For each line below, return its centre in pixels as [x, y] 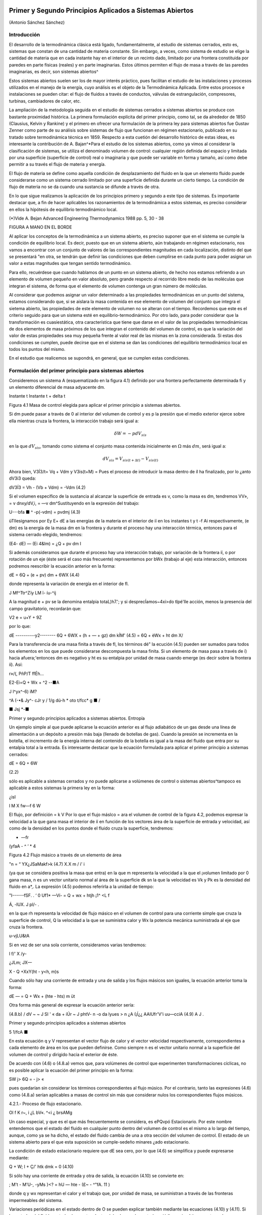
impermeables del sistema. [36, 1200]
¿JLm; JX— [21, 963]
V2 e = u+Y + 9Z [25, 618]
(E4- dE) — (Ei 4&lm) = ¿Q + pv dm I [45, 543]
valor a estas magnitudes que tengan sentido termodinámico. [70, 263]
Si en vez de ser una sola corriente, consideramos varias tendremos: [78, 945]
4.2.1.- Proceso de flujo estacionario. [46, 1104]
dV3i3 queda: [23, 478]
